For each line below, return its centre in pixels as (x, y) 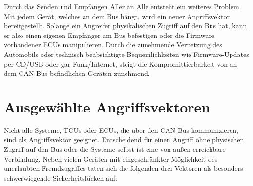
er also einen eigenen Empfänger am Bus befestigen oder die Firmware (109, 35)
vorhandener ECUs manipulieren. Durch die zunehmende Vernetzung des (113, 45)
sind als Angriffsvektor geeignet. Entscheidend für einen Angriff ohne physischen (124, 139)
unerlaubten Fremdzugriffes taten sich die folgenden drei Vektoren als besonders (124, 168)
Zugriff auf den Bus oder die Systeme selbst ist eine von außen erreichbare (115, 149)
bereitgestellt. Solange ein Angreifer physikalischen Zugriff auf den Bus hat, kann (126, 26)
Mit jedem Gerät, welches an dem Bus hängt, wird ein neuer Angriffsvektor (117, 16)
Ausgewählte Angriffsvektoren (107, 106)
